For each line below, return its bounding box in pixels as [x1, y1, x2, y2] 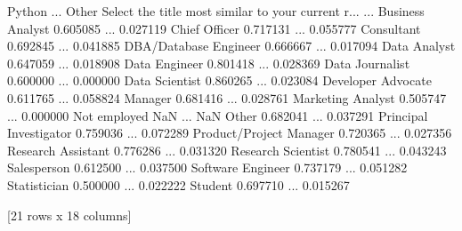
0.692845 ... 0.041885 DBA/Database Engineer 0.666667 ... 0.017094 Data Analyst [7, 36, 456, 55]
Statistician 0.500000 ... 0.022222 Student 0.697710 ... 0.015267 [7, 175, 350, 194]
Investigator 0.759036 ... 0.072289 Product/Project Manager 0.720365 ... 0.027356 [7, 123, 452, 142]
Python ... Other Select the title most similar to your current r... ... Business [7, 2, 425, 20]
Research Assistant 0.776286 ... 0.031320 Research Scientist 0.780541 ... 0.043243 [7, 140, 447, 159]
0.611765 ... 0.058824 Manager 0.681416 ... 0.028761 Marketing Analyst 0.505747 [7, 88, 447, 107]
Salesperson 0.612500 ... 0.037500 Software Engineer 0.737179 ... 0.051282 [7, 158, 408, 177]
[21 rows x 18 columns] [7, 205, 132, 224]
